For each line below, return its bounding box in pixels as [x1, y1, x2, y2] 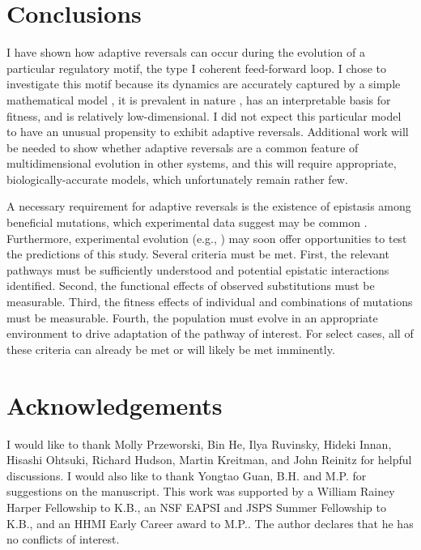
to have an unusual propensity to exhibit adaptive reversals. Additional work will [6, 123, 409, 140]
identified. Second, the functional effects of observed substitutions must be [6, 277, 375, 294]
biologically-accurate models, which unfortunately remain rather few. [6, 170, 348, 187]
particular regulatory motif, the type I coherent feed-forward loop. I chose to [6, 59, 386, 76]
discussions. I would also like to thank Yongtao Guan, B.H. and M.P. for [6, 467, 367, 484]
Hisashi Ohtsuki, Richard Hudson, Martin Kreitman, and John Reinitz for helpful [6, 451, 412, 468]
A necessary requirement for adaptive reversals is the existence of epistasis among [6, 198, 411, 215]
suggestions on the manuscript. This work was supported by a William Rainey [6, 483, 395, 500]
